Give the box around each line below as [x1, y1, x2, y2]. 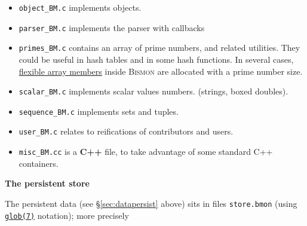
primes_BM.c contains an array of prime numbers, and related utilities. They [19, 41, 300, 54]
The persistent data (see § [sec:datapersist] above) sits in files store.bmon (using [5, 197, 297, 209]
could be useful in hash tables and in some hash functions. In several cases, [19, 53, 294, 65]
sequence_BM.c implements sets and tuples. [19, 105, 179, 117]
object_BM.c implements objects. [19, 1, 142, 13]
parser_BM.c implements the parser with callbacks [19, 21, 205, 33]
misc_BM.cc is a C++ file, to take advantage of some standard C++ [19, 145, 273, 158]
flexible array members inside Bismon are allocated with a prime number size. [19, 65, 303, 77]
